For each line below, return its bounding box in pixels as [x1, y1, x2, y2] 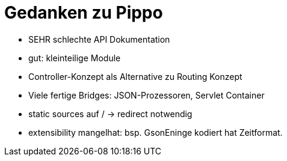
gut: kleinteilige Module [28, 52, 121, 63]
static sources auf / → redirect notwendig [28, 108, 193, 119]
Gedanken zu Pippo [4, 2, 163, 23]
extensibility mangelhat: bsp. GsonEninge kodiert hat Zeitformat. [28, 127, 283, 138]
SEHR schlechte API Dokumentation [28, 34, 170, 44]
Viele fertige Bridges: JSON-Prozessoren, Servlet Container [28, 90, 265, 100]
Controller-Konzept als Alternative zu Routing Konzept [28, 71, 242, 82]
